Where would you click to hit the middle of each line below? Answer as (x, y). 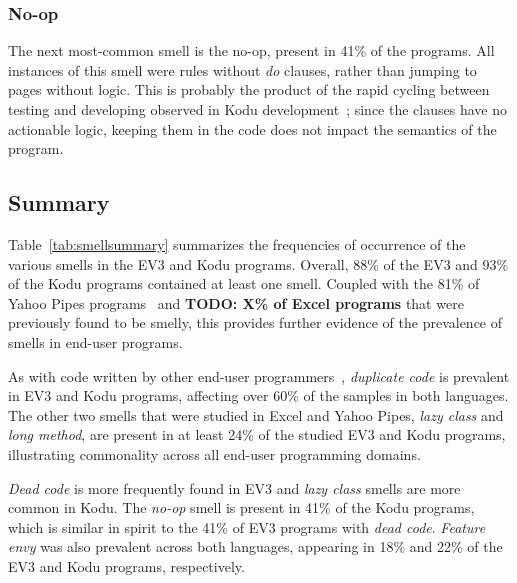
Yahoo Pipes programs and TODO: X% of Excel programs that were (236, 302)
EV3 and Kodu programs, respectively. (126, 565)
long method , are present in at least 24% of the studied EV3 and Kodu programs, (257, 434)
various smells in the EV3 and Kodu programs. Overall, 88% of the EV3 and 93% (258, 263)
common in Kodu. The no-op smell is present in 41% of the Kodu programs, (241, 507)
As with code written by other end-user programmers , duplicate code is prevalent (259, 375)
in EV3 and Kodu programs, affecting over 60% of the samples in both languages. (258, 395)
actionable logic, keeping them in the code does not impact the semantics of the (252, 128)
